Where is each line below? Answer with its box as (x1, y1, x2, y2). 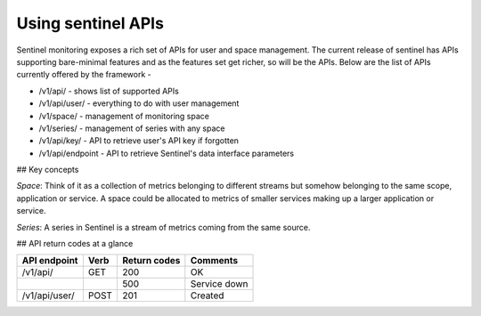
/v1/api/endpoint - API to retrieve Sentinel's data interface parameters (38, 148, 294, 158)
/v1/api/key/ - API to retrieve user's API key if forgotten (38, 135, 240, 146)
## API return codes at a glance (16, 239, 134, 249)
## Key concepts (16, 165, 79, 175)
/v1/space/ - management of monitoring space (38, 110, 209, 121)
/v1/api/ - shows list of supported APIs (38, 85, 180, 96)
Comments (190, 255, 239, 267)
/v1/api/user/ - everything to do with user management (38, 98, 240, 109)
